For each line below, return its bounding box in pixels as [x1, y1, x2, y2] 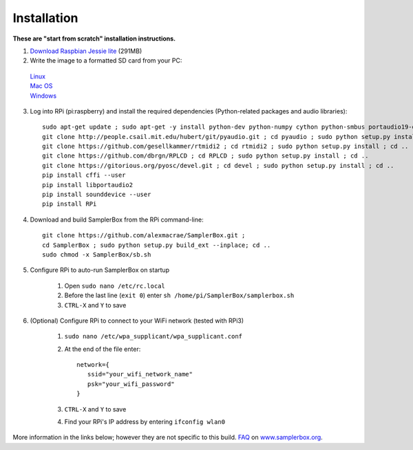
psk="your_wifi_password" [87, 380, 175, 388]
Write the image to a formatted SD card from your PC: [30, 56, 182, 65]
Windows [30, 92, 57, 100]
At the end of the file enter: [64, 345, 141, 353]
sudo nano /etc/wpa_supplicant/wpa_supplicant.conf [64, 332, 243, 341]
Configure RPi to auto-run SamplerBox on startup [30, 266, 170, 275]
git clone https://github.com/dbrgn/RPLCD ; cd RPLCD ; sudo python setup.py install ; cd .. [42, 152, 369, 160]
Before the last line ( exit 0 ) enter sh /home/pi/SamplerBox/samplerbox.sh [64, 291, 295, 299]
